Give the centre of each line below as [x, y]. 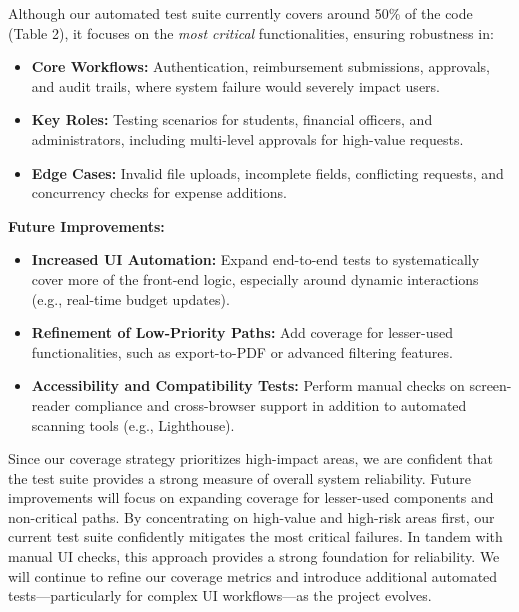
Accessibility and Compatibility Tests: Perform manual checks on [248, 385]
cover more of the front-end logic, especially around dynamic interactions [255, 278]
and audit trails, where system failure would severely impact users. [235, 85]
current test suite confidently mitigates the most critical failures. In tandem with [255, 536]
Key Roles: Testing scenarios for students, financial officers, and [232, 119]
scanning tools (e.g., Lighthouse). [133, 424]
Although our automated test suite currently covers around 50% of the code [240, 13]
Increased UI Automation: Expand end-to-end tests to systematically [255, 259]
